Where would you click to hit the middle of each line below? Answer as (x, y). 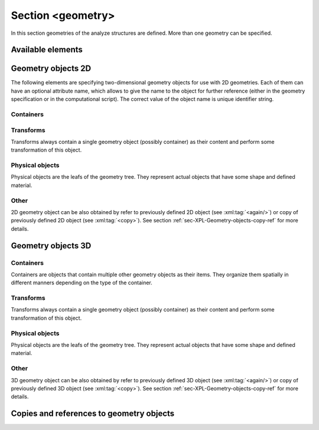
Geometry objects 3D (51, 246)
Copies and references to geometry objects (93, 414)
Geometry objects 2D (51, 69)
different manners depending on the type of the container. (82, 283)
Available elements (47, 50)
